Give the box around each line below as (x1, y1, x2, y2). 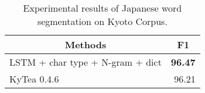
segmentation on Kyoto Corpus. (37, 15, 168, 28)
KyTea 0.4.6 (9, 72, 59, 85)
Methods (64, 38, 107, 51)
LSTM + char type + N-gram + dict (9, 55, 162, 69)
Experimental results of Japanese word (23, 1, 182, 15)
